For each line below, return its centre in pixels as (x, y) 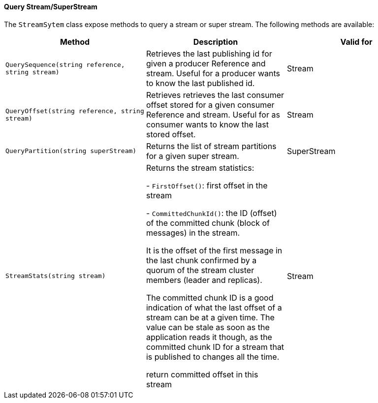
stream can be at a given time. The (210, 317)
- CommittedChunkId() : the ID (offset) (211, 213)
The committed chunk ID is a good (210, 297)
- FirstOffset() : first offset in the (207, 185)
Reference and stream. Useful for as (213, 114)
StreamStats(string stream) (56, 276)
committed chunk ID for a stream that (215, 347)
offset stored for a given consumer (210, 105)
